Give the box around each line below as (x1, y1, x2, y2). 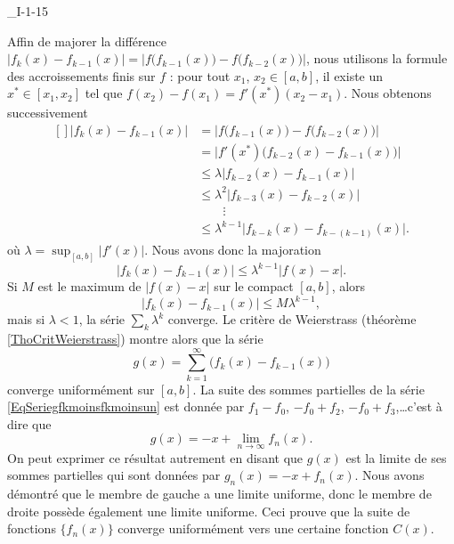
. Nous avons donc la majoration (144, 240, 321, 258)
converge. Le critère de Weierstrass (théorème (167, 310, 417, 329)
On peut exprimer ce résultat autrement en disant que (7, 448, 304, 467)
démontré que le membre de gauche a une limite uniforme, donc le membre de (7, 484, 432, 503)
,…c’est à (395, 397, 442, 416)
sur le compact (214, 277, 294, 296)
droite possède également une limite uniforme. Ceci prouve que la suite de (7, 501, 410, 520)
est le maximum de (37, 277, 142, 296)
